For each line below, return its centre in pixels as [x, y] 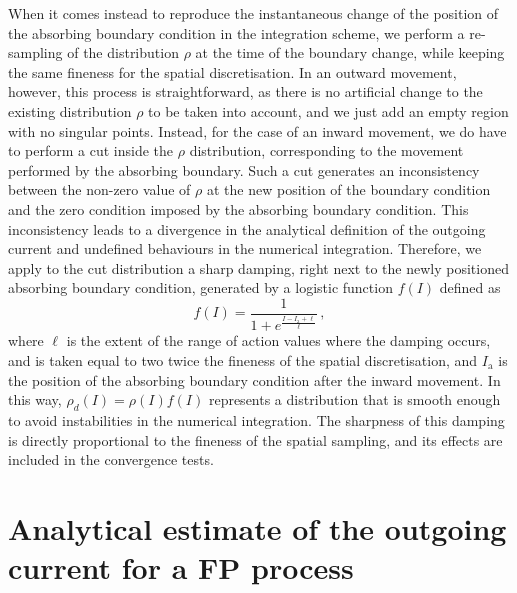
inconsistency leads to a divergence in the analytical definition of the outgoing [247, 228]
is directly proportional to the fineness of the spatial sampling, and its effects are [255, 439]
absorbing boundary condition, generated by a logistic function [200, 287]
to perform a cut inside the [91, 150]
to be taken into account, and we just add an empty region [328, 110]
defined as [470, 287]
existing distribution [70, 110]
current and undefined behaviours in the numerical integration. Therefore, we [245, 248]
